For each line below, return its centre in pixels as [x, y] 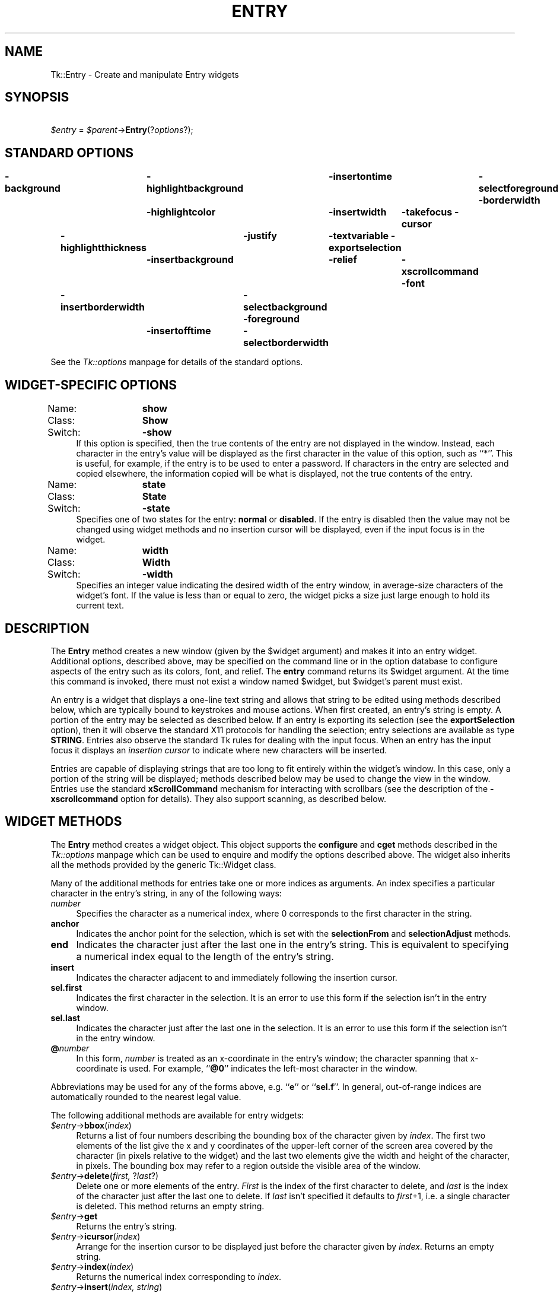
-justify [260, 236]
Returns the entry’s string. [127, 1226]
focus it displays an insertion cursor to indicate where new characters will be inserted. [219, 750]
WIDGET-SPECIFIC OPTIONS [91, 385]
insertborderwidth [102, 307]
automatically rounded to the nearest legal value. [146, 1096]
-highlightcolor [181, 212]
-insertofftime [179, 331]
